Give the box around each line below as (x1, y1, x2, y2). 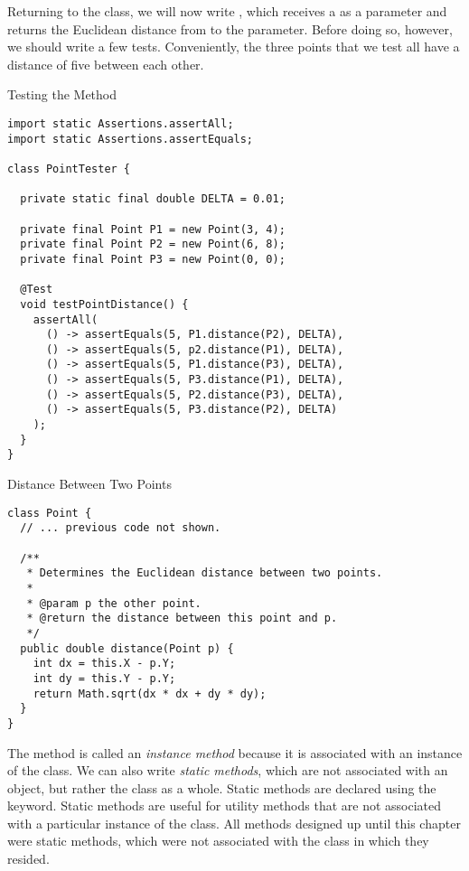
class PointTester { (7, 162, 131, 175)
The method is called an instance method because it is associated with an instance (7, 743, 463, 762)
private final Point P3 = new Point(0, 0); (20, 252, 286, 266)
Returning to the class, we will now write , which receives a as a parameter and (7, 2, 447, 20)
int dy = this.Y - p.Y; (33, 671, 176, 685)
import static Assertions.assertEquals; (7, 132, 254, 145)
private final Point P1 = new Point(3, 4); (20, 222, 286, 236)
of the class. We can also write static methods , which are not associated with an (7, 761, 448, 780)
